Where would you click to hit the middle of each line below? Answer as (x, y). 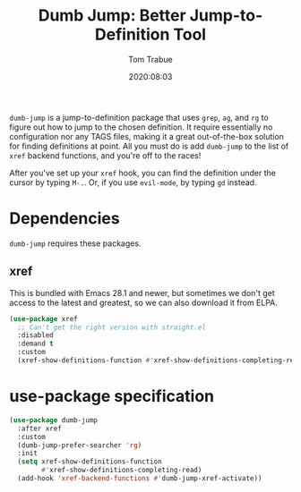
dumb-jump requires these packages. (75, 243)
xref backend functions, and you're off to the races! (105, 155)
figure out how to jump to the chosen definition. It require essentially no (141, 127)
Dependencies (64, 219)
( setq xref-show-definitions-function (90, 462)
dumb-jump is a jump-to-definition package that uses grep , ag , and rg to (139, 117)
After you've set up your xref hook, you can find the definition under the (142, 173)
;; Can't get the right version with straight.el (112, 327)
